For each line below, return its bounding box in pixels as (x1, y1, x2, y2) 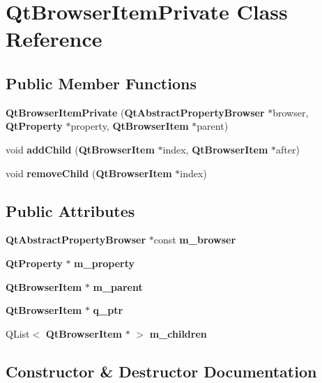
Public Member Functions (6, 72, 197, 93)
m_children (149, 326, 207, 340)
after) (276, 142, 300, 156)
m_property (74, 255, 135, 270)
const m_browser (153, 232, 236, 247)
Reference (6, 24, 102, 53)
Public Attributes (6, 200, 135, 221)
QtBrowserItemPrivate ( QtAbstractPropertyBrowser (6, 105, 265, 119)
